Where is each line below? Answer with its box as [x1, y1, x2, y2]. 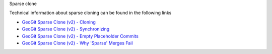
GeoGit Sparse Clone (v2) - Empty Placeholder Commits [22, 33, 139, 39]
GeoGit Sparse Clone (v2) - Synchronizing [22, 26, 110, 32]
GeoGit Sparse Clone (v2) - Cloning [22, 19, 96, 25]
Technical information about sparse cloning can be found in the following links [9, 10, 172, 16]
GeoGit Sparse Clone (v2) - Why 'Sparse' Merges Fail [22, 40, 133, 46]
